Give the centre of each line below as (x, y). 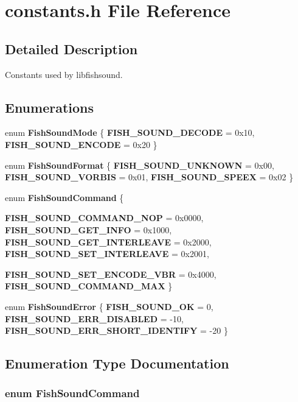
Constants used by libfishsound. (64, 74)
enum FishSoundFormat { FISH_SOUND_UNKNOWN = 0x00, (140, 165)
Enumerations (50, 107)
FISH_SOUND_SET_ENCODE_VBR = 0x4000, (111, 274)
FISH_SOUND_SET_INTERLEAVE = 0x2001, (107, 254)
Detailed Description (71, 48)
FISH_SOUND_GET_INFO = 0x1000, (88, 229)
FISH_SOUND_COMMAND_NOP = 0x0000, (104, 218)
